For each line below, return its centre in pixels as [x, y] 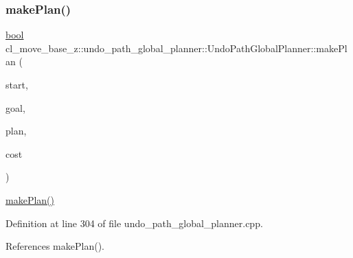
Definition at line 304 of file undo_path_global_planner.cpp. [134, 223]
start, [17, 84]
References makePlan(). [55, 246]
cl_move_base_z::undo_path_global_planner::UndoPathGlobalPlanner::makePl [176, 48]
